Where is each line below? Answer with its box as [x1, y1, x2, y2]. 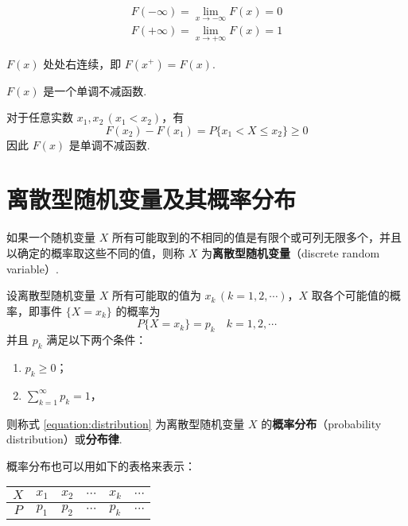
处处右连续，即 [43, 55, 122, 72]
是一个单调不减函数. [43, 82, 147, 99]
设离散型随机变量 [6, 287, 95, 304]
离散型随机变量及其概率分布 [6, 183, 297, 215]
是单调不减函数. [68, 136, 150, 153]
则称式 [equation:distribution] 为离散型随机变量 [6, 415, 245, 431]
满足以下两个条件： [46, 331, 147, 348]
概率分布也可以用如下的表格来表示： [6, 457, 196, 474]
